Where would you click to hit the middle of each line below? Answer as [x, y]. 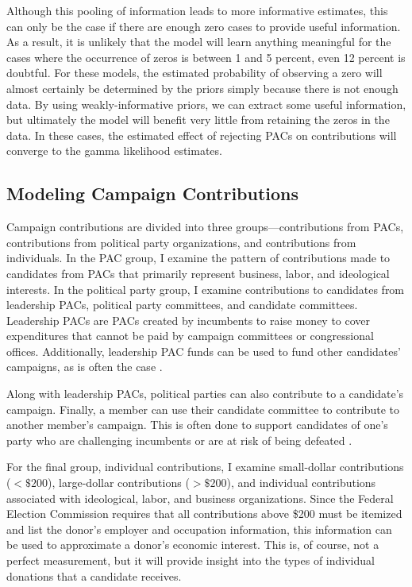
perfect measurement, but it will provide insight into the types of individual [191, 560]
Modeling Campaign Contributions [153, 193]
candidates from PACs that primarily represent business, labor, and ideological [198, 273]
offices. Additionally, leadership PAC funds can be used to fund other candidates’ [204, 351]
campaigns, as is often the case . [85, 367]
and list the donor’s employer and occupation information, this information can [199, 529]
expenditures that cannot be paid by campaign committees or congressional [190, 336]
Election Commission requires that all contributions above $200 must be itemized [204, 514]
